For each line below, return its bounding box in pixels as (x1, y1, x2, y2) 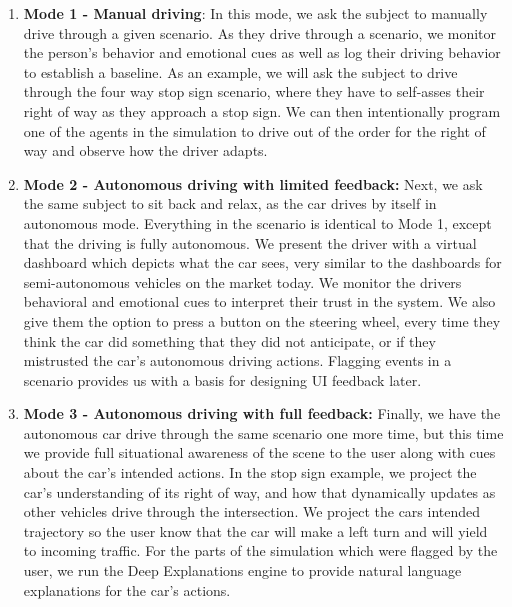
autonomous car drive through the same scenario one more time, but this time (23, 422, 504, 443)
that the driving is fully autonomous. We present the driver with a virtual (23, 232, 477, 253)
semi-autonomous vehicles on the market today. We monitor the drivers (23, 271, 462, 292)
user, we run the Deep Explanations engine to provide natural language (23, 560, 462, 581)
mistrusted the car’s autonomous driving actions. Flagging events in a (23, 350, 452, 371)
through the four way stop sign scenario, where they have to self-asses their (23, 81, 485, 102)
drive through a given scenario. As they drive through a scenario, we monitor (23, 22, 497, 43)
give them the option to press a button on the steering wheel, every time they (23, 310, 501, 331)
